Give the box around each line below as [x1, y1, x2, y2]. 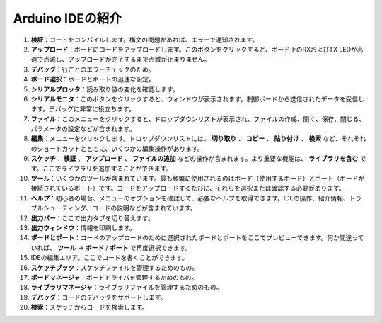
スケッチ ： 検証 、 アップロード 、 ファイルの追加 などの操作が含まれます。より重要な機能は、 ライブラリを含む [30, 154, 359, 163]
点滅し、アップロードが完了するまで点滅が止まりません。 [42, 55, 211, 64]
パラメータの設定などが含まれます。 [30, 125, 136, 133]
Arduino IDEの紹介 [13, 11, 122, 26]
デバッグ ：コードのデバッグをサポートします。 [30, 293, 167, 301]
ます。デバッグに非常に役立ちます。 [30, 105, 136, 113]
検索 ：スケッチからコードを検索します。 [30, 303, 149, 312]
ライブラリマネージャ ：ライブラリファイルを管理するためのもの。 [30, 283, 223, 292]
